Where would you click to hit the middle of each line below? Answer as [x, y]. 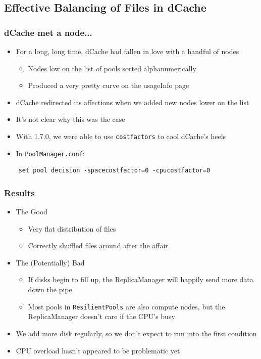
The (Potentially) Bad [50, 262]
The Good [32, 212]
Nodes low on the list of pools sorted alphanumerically [112, 68]
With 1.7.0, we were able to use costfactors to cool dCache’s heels [121, 136]
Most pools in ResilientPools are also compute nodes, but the [126, 306]
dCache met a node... [48, 32]
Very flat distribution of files [72, 228]
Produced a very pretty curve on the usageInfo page [109, 85]
